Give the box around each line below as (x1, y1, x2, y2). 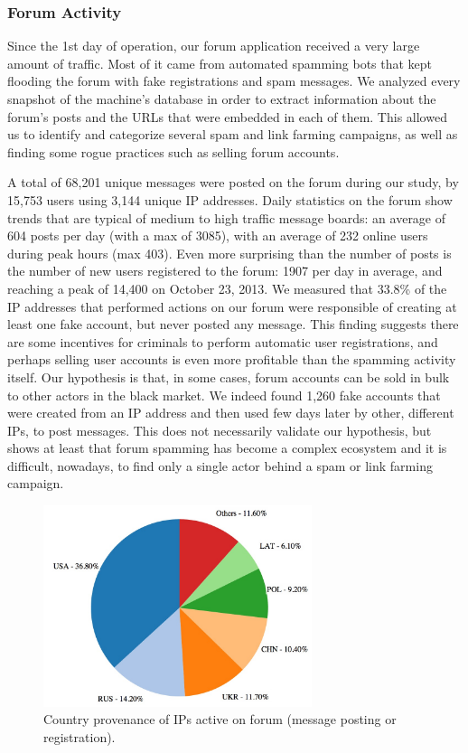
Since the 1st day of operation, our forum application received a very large (7, 36, 420, 55)
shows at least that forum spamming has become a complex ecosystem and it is (7, 438, 447, 457)
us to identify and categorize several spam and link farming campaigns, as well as (7, 125, 458, 144)
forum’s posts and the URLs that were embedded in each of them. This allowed (7, 107, 447, 126)
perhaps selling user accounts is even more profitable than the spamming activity (7, 350, 456, 369)
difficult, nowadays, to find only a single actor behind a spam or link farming (7, 456, 433, 475)
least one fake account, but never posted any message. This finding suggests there (7, 315, 459, 334)
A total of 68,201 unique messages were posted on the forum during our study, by (7, 173, 459, 192)
